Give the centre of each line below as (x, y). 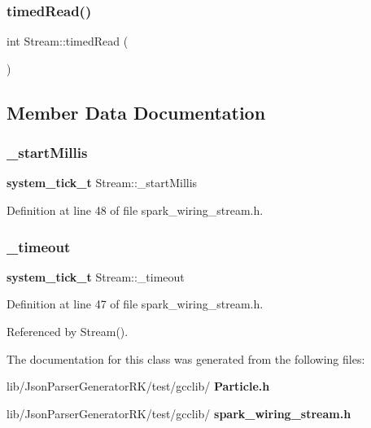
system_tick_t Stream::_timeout (96, 276)
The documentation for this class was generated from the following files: (186, 358)
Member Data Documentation (136, 112)
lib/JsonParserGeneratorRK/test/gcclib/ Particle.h (138, 386)
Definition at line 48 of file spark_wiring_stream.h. (135, 210)
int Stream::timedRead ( (68, 41)
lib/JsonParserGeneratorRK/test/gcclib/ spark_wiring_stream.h (179, 413)
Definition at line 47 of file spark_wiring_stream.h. (135, 304)
